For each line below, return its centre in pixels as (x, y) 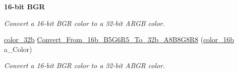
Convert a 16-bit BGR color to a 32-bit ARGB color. (85, 23)
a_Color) (18, 49)
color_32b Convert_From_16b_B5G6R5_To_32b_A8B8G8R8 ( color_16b (119, 39)
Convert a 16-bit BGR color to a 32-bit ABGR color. (85, 65)
